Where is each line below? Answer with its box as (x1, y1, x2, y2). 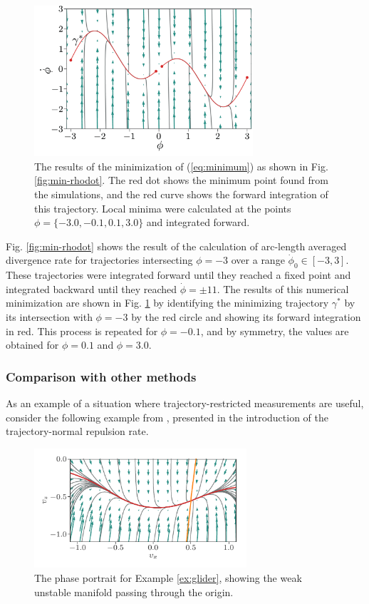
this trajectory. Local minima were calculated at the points (34, 200, 291, 215)
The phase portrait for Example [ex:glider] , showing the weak (34, 570, 302, 585)
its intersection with (6, 309, 93, 324)
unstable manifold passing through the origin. (34, 584, 234, 599)
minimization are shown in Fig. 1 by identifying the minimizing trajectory (6, 295, 329, 310)
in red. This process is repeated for (6, 323, 158, 338)
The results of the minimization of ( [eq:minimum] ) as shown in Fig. (34, 158, 328, 173)
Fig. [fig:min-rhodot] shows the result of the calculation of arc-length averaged (6, 238, 347, 253)
